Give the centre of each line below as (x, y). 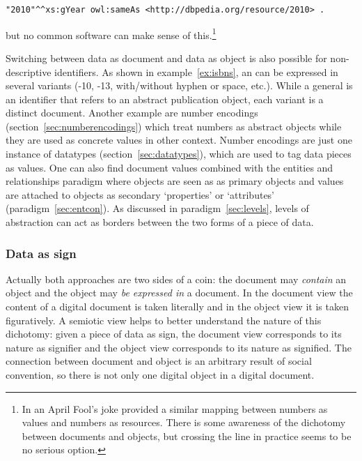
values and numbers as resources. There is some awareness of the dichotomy (184, 422)
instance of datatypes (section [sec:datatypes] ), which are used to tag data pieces (179, 154)
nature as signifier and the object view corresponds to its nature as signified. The (179, 347)
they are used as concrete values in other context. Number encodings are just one (179, 140)
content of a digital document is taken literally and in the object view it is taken (177, 307)
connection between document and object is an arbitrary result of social (159, 361)
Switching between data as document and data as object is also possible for (166, 58)
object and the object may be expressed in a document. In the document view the (179, 293)
